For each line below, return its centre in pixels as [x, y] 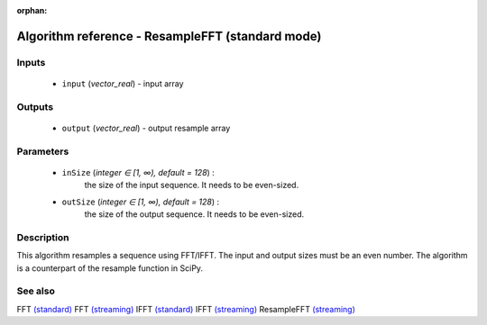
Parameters [43, 151]
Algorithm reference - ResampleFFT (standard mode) [169, 36]
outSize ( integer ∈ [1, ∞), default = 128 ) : [141, 202]
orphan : [32, 10]
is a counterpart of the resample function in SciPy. [110, 268]
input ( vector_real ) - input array [123, 83]
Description [43, 237]
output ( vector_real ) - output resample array [146, 128]
